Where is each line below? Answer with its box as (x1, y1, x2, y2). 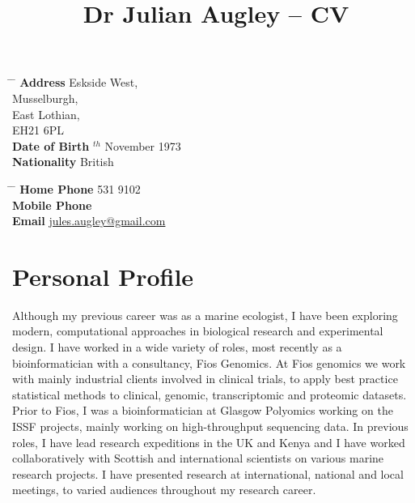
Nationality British (12, 153, 114, 170)
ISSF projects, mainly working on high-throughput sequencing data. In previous (12, 418, 409, 434)
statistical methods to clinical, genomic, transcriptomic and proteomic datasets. (12, 386, 407, 403)
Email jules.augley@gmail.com (12, 212, 166, 229)
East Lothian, (12, 105, 80, 122)
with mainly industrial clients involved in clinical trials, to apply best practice (12, 370, 398, 387)
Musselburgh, (12, 89, 78, 106)
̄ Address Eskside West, (12, 74, 138, 91)
